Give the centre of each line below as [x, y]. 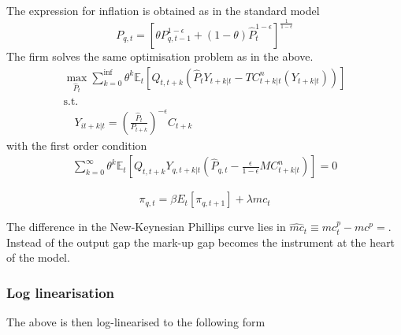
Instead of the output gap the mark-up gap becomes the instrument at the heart [201, 242]
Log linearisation [60, 292]
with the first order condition [77, 145]
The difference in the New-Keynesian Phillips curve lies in [146, 227]
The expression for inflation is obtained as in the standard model [163, 10]
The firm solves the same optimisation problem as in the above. [160, 56]
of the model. [38, 257]
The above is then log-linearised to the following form [136, 322]
